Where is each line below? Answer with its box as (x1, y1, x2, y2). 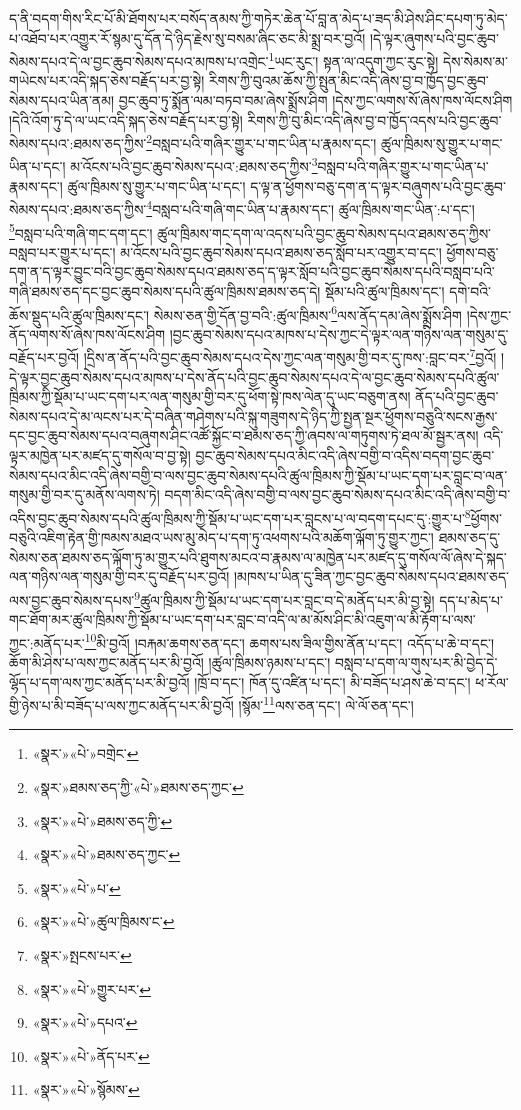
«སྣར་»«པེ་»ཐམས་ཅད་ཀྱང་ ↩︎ (32, 844, 181, 865)
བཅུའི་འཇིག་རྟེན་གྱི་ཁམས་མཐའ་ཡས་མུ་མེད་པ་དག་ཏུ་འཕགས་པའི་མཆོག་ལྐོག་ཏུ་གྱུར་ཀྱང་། (9, 527, 434, 548)
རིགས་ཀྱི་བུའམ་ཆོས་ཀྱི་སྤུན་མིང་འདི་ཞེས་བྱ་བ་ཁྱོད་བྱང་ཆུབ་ (208, 70, 489, 91)
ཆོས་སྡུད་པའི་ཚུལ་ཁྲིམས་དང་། (9, 304, 150, 325)
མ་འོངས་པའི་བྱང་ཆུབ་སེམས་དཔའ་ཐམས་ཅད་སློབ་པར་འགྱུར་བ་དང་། (120, 241, 442, 262)
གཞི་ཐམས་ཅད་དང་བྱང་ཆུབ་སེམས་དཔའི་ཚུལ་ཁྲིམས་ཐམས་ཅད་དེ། (9, 281, 321, 301)
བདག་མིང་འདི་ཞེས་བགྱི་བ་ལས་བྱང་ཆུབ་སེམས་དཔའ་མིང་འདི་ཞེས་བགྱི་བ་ (164, 484, 511, 505)
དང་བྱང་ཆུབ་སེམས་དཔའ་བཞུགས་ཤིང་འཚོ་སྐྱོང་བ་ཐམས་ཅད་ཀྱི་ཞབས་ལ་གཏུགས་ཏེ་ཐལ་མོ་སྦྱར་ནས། (9, 425, 479, 446)
